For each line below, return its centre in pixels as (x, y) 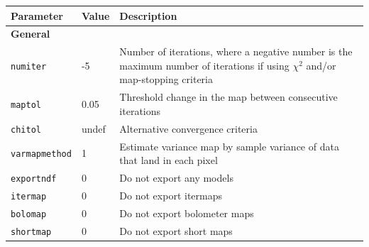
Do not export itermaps (171, 195)
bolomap (29, 214)
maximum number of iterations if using (204, 65)
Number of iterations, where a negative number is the (236, 51)
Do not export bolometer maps (187, 213)
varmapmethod (41, 154)
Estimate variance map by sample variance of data (229, 146)
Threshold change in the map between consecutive (228, 97)
